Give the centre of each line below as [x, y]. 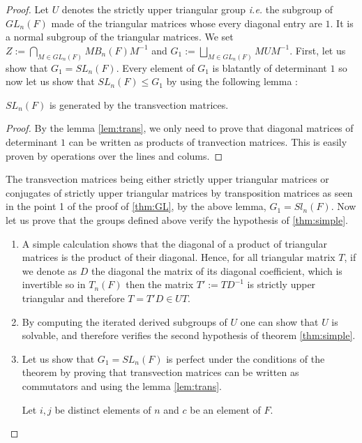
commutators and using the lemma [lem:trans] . [122, 385]
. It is [342, 23]
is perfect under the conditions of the [246, 358]
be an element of [225, 409]
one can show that [279, 321]
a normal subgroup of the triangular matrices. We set [120, 37]
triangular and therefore [73, 298]
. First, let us [318, 50]
